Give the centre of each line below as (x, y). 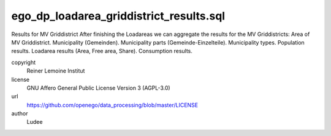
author (20, 113)
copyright (24, 62)
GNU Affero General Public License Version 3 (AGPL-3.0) (99, 88)
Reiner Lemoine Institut (56, 71)
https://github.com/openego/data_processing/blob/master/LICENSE (112, 105)
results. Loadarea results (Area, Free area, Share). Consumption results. (102, 51)
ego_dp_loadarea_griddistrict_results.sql (118, 16)
